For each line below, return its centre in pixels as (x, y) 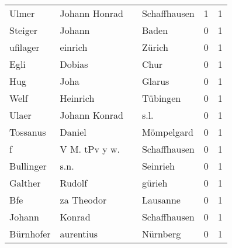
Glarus (155, 81)
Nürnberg (161, 234)
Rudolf (74, 183)
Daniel (73, 132)
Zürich (155, 47)
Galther (25, 183)
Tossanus (28, 132)
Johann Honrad (91, 13)
